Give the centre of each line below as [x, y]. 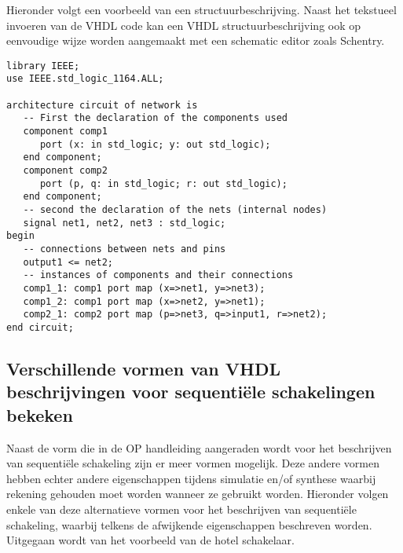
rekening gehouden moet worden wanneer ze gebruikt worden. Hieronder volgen [198, 494]
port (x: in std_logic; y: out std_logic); [155, 144]
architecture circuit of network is [102, 105]
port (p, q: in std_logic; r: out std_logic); [163, 183]
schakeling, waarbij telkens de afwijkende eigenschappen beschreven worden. [189, 524]
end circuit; [40, 327]
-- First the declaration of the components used [155, 118]
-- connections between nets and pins [125, 249]
